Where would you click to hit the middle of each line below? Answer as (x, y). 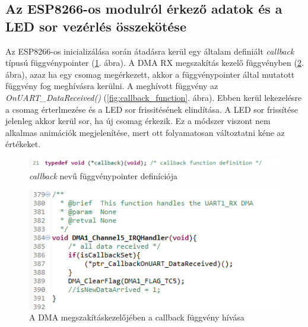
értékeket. (23, 144)
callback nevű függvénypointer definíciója (103, 175)
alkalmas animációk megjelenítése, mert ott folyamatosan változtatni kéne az (145, 132)
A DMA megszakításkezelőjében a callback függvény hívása (137, 317)
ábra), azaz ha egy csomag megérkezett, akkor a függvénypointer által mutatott (150, 74)
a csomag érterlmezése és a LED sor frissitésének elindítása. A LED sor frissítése (152, 109)
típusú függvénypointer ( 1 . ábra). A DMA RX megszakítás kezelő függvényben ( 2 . (155, 63)
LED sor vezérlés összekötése (96, 26)
